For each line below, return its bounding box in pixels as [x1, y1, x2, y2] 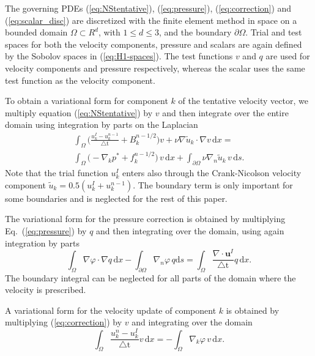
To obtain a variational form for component [5, 94, 168, 107]
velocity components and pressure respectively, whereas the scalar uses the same [5, 61, 305, 74]
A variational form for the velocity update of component [5, 303, 217, 316]
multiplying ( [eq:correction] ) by [5, 316, 122, 328]
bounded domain [5, 26, 68, 39]
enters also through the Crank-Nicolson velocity [122, 166, 302, 179]
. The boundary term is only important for [133, 178, 293, 191]
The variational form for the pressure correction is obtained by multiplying [5, 212, 286, 225]
